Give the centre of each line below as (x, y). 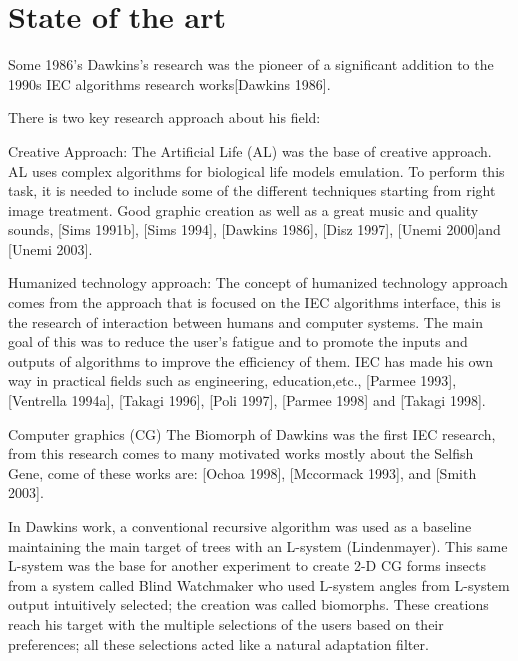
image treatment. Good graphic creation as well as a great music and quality (243, 209)
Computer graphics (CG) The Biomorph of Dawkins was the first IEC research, (252, 433)
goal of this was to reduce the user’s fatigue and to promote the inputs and (238, 341)
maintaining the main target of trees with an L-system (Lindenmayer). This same (258, 545)
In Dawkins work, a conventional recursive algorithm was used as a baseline (240, 526)
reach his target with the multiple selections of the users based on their (226, 623)
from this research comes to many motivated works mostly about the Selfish (241, 453)
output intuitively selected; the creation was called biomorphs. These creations (248, 604)
